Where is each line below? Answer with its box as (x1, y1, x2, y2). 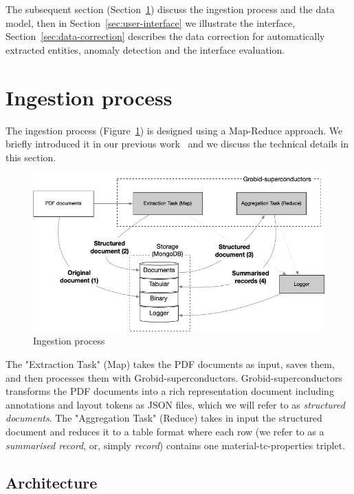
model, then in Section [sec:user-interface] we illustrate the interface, (5, 15, 296, 30)
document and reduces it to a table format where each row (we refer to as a (5, 424, 324, 438)
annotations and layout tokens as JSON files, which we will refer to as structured (5, 397, 345, 411)
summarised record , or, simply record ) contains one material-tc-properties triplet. (5, 438, 346, 452)
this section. (5, 150, 56, 164)
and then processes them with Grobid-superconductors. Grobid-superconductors (5, 370, 342, 384)
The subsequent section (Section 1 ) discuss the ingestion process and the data (5, 2, 335, 16)
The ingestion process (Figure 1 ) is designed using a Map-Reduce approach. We (5, 123, 343, 137)
